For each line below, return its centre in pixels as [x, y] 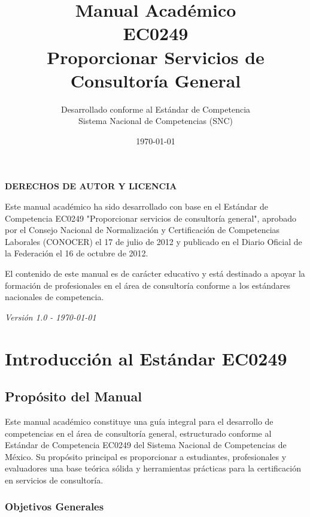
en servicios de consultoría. [54, 480]
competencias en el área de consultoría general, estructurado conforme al [138, 433]
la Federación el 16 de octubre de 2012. [77, 253]
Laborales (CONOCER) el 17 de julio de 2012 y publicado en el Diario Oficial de [154, 241]
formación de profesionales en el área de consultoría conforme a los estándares [148, 285]
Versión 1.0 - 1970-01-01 [51, 317]
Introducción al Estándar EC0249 [146, 358]
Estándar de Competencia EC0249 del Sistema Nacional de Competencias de [146, 445]
